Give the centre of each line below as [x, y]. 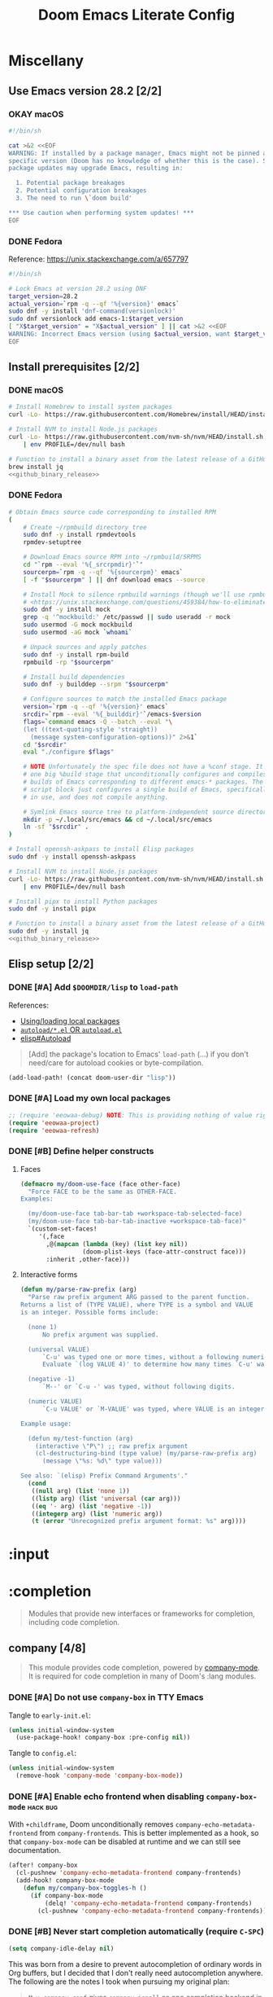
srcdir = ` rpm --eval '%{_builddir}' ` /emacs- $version [112, 714]
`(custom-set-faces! [63, 1229]
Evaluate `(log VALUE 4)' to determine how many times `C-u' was [155, 1365]
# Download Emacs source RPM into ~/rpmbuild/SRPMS [112, 557]
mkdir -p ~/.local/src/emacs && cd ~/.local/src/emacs [118, 819]
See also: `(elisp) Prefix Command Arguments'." [104, 1476]
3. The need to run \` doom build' [74, 198]
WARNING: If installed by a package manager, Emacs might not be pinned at [139, 153]
